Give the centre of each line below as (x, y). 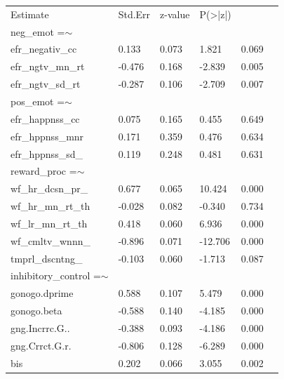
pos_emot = (38, 101)
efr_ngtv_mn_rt (48, 66)
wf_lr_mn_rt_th (49, 223)
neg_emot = (38, 31)
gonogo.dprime (42, 293)
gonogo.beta (36, 311)
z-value (175, 14)
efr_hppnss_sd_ (47, 153)
